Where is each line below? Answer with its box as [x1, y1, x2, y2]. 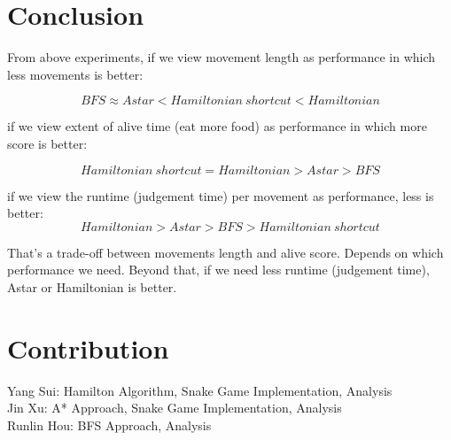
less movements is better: [7, 65, 144, 83]
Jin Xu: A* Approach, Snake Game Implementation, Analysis [7, 398, 342, 417]
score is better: [7, 134, 88, 152]
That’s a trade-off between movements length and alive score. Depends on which [7, 243, 444, 261]
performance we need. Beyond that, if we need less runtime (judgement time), [7, 260, 430, 279]
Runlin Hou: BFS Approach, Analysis [7, 415, 212, 434]
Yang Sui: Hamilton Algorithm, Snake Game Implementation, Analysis [7, 381, 393, 399]
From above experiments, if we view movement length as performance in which [7, 48, 436, 66]
